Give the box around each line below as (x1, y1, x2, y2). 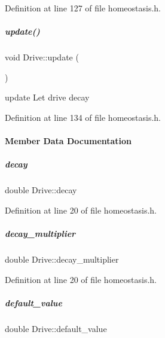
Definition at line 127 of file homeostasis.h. (5, 2, 161, 14)
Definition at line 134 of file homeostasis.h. (5, 111, 161, 123)
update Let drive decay (5, 91, 90, 103)
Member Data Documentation (5, 135, 132, 147)
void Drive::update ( (5, 51, 79, 63)
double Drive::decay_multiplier (5, 253, 119, 266)
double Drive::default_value (5, 322, 107, 334)
